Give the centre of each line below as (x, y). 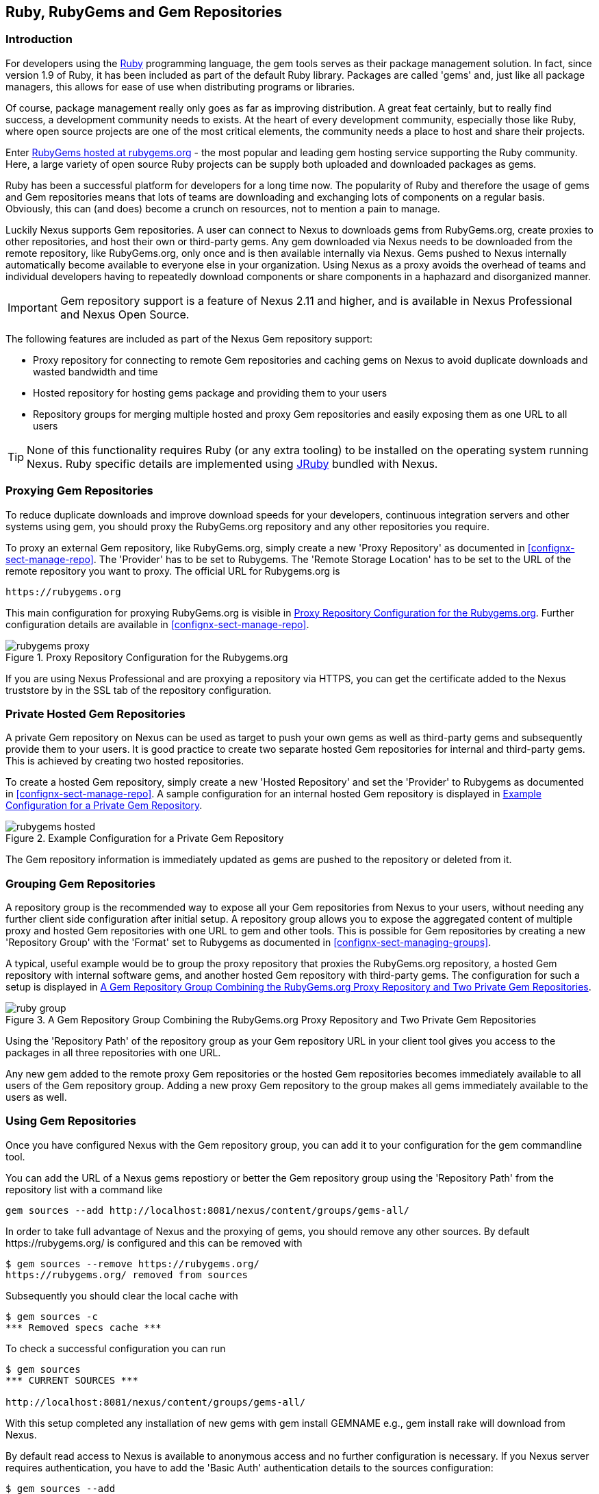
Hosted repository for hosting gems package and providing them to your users (210, 393)
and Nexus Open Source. (125, 314)
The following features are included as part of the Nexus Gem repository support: (189, 338)
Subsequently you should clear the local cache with (122, 1295)
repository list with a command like (84, 1189)
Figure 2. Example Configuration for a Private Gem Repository (145, 838)
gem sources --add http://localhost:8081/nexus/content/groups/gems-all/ (208, 1210)
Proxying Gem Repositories (79, 491)
